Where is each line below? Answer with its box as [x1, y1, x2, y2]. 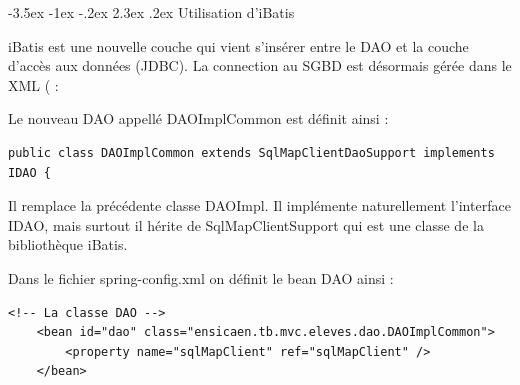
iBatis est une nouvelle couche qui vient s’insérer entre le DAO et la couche [8, 35, 469, 56]
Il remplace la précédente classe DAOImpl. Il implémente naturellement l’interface [8, 195, 511, 216]
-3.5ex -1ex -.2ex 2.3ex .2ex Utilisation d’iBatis [8, 2, 295, 22]
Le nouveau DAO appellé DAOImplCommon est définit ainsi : [8, 108, 389, 129]
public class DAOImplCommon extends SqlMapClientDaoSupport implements [8, 145, 495, 160]
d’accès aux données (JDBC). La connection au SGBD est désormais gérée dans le [8, 55, 512, 76]
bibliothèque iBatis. [8, 234, 128, 255]
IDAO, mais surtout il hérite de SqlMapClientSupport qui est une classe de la [8, 214, 484, 235]
